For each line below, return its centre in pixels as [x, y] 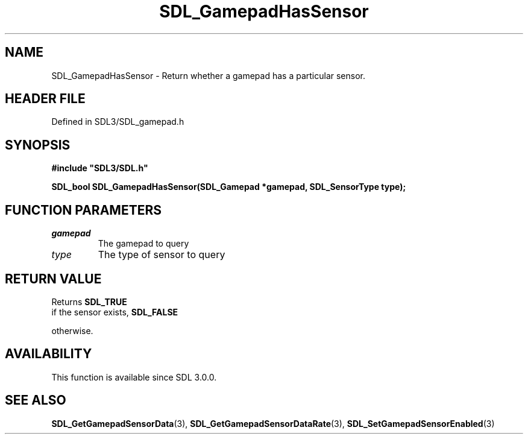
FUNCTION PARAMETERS [83, 210]
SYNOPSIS [38, 145]
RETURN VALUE [53, 279]
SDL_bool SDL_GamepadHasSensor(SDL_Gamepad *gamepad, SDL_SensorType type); [229, 187]
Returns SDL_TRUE [89, 302]
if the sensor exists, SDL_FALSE [115, 312]
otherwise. [72, 330]
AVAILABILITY [49, 354]
